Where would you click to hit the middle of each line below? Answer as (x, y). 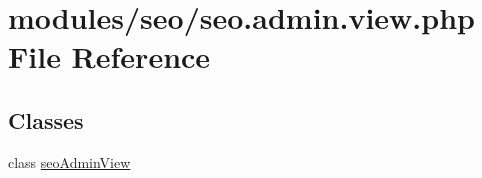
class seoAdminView (69, 161)
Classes (46, 119)
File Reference (109, 56)
